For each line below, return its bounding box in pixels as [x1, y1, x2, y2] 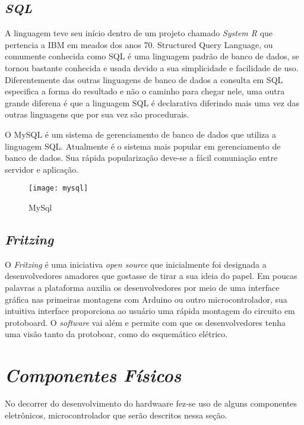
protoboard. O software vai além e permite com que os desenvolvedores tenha [5, 316, 286, 328]
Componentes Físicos [5, 363, 182, 388]
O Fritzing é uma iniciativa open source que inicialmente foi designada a [5, 258, 267, 270]
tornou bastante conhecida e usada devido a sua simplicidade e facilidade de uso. [5, 61, 299, 74]
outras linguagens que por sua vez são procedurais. [5, 108, 189, 120]
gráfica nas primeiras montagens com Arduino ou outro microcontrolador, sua [5, 293, 287, 305]
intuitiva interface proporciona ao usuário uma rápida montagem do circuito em [5, 305, 295, 317]
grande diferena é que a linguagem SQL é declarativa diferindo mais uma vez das [5, 96, 299, 109]
